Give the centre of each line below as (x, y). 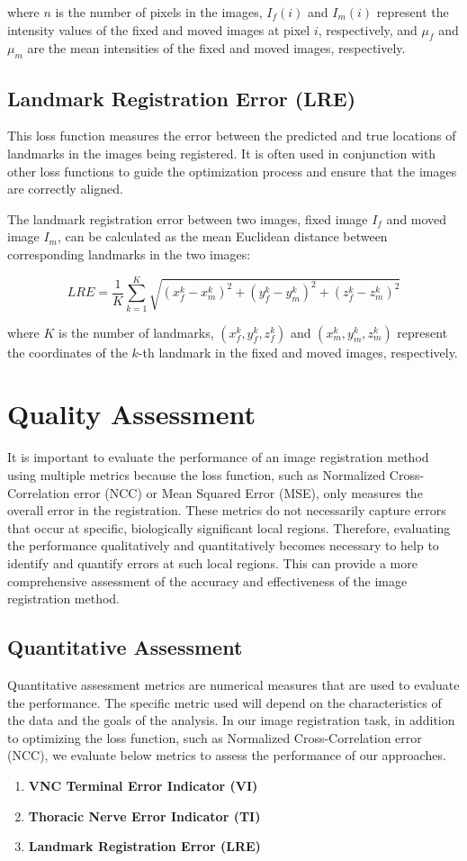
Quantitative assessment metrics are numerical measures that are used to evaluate (233, 684)
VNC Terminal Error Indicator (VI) (143, 785)
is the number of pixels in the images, (159, 12)
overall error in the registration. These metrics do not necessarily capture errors (227, 510)
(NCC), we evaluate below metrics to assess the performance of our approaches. (227, 755)
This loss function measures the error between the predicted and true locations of (232, 136)
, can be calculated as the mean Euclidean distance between (223, 236)
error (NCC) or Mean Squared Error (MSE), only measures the (248, 492)
